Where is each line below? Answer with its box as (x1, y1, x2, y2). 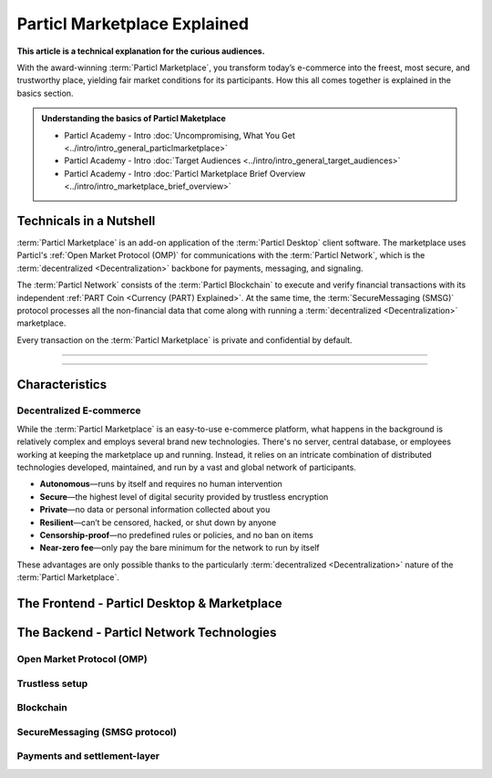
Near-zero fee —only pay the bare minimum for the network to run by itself (39, 543, 320, 554)
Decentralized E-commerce (16, 404, 141, 417)
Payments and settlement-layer (16, 750, 159, 762)
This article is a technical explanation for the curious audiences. (16, 46, 265, 57)
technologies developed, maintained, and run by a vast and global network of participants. (16, 462, 357, 473)
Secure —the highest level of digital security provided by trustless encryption (39, 491, 329, 502)
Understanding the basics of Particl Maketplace (41, 113, 227, 124)
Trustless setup (16, 677, 88, 690)
